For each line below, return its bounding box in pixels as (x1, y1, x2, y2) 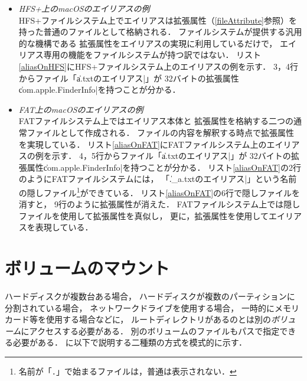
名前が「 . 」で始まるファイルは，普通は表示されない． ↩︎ (18, 365, 237, 377)
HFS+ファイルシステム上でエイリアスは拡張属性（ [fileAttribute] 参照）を (18, 14, 297, 26)
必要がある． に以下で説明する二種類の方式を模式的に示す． (12, 336, 247, 349)
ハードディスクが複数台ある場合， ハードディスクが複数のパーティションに (5, 290, 295, 302)
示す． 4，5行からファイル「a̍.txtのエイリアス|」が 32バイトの (51, 149, 291, 162)
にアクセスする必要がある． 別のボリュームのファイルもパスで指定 (21, 324, 280, 337)
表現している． (35, 221, 93, 233)
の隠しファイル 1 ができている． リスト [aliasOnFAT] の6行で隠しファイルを (18, 184, 301, 198)
